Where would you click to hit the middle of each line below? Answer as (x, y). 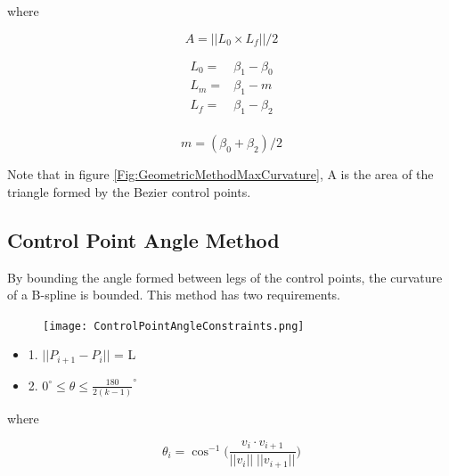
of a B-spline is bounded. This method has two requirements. (174, 295)
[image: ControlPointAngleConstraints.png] (174, 326)
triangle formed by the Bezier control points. (129, 191)
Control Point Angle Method (143, 239)
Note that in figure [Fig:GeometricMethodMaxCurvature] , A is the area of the (220, 174)
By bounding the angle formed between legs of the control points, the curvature (225, 277)
